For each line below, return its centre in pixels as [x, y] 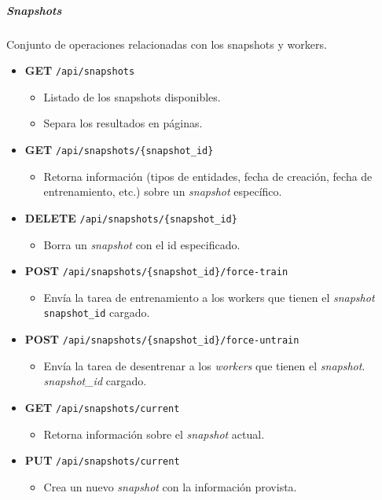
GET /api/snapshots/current [102, 407]
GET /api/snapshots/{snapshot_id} [119, 149]
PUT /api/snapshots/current [102, 460]
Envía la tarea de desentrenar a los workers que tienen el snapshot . [204, 365]
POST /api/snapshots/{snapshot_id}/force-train [156, 271]
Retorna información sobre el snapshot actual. [154, 434]
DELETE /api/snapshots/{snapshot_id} [131, 217]
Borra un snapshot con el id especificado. [142, 244]
